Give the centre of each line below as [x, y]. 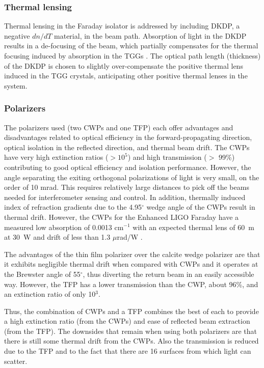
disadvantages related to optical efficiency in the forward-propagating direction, [128, 137]
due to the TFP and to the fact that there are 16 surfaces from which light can [128, 351]
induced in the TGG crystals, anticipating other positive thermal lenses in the [126, 76]
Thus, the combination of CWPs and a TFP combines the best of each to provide [131, 311]
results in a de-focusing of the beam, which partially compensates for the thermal [131, 46]
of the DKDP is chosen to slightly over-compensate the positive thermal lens [124, 65]
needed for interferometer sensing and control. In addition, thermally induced [125, 197]
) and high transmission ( [167, 157]
